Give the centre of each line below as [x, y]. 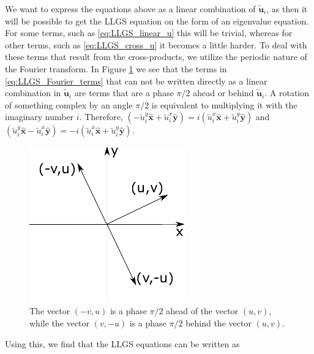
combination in [33, 93]
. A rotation [287, 93]
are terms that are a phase [124, 93]
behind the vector [219, 322]
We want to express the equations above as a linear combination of [130, 9]
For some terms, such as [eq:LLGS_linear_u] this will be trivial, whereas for [149, 33]
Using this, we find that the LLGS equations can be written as [122, 343]
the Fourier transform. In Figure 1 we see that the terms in [116, 68]
